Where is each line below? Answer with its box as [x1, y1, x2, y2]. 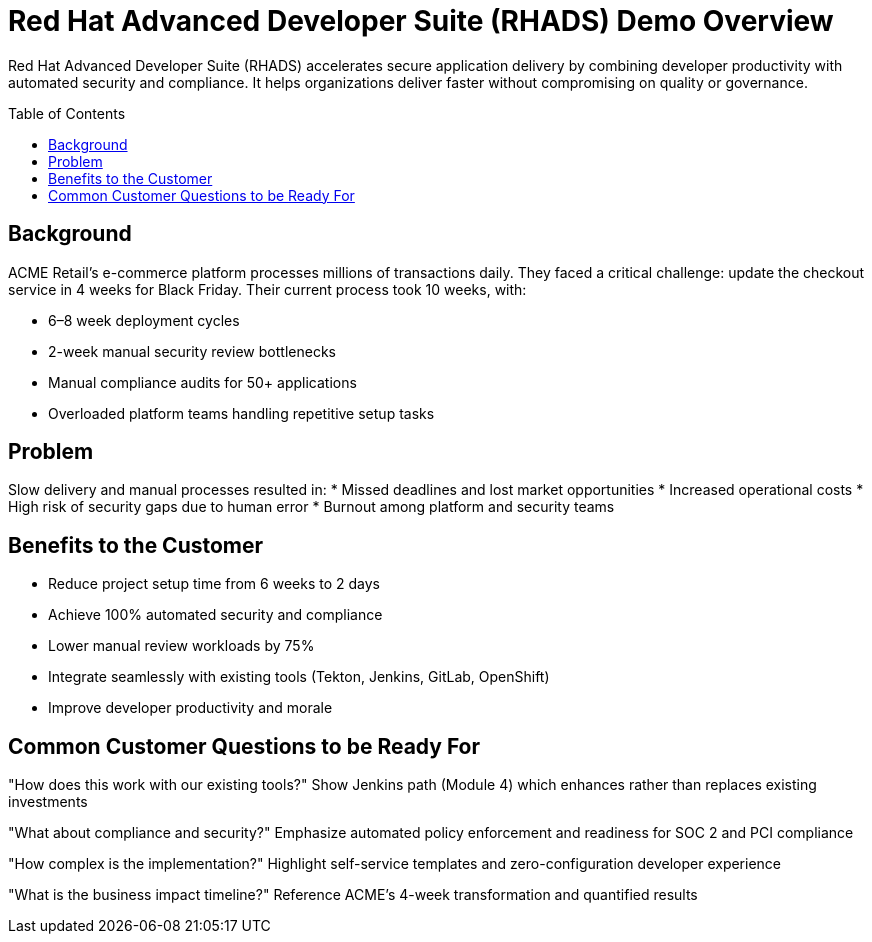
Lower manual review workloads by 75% [48, 637, 315, 655]
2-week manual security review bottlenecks [48, 342, 336, 360]
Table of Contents [8, 104, 126, 122]
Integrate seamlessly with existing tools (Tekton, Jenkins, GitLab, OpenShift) [48, 668, 550, 686]
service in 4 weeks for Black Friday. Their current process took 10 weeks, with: [8, 280, 527, 298]
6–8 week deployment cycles [48, 311, 240, 329]
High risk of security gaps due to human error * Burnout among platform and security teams [8, 498, 615, 516]
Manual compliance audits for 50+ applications [48, 373, 357, 391]
